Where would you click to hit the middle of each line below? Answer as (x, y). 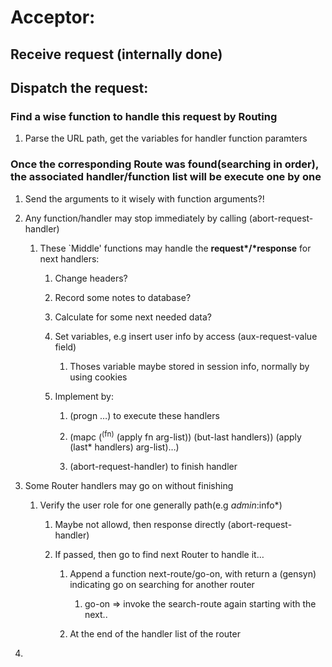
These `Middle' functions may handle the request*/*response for (175, 248)
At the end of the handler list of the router (155, 634)
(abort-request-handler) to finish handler (153, 467)
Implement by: (84, 396)
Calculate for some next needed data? (133, 317)
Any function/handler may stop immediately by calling (135, 218)
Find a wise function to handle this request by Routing (144, 116)
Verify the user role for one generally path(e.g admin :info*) (161, 505)
